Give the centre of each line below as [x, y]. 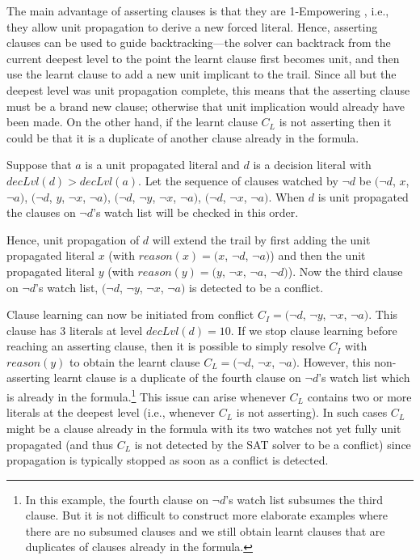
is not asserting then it [335, 122]
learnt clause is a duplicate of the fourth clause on [177, 378]
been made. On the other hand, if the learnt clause [132, 122]
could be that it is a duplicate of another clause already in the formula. [183, 137]
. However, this [334, 361]
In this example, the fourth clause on [117, 499]
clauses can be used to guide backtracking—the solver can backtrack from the [199, 42]
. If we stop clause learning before [314, 330]
